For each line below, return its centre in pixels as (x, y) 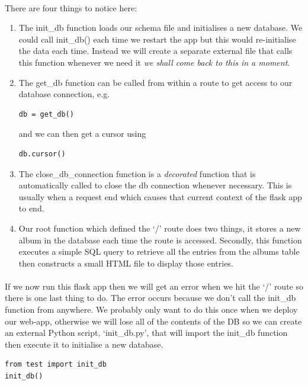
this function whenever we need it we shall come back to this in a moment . (154, 62)
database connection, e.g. (64, 94)
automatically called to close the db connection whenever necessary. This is (155, 185)
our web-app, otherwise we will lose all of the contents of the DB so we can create (153, 321)
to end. (31, 208)
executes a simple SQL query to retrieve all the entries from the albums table (159, 251)
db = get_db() (46, 114)
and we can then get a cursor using (82, 134)
